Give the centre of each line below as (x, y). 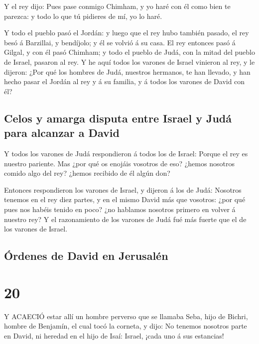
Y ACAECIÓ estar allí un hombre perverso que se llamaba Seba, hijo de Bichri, (126, 316)
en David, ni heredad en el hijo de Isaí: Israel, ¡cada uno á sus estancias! (114, 335)
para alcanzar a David (62, 133)
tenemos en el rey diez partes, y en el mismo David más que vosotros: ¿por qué (125, 199)
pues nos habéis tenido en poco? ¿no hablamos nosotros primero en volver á (120, 209)
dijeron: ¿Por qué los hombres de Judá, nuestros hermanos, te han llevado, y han (127, 71)
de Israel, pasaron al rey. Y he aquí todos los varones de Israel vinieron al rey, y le (129, 61)
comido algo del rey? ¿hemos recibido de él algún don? (87, 173)
